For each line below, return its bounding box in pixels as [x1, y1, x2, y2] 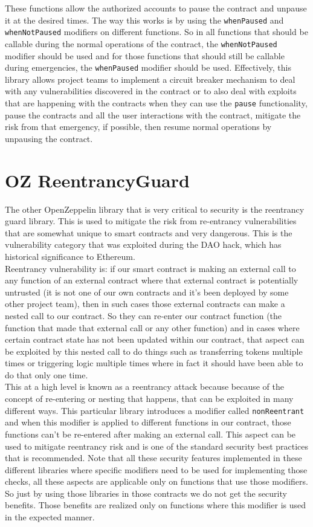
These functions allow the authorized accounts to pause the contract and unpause [5, 2, 307, 14]
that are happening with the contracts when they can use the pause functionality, [5, 97, 308, 109]
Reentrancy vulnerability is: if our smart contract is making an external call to [5, 262, 296, 274]
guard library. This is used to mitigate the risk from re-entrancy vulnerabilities [5, 215, 297, 227]
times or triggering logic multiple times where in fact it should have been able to [5, 357, 303, 369]
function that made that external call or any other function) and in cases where [5, 321, 300, 334]
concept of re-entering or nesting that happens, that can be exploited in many [5, 392, 294, 405]
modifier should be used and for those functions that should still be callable [5, 49, 285, 62]
